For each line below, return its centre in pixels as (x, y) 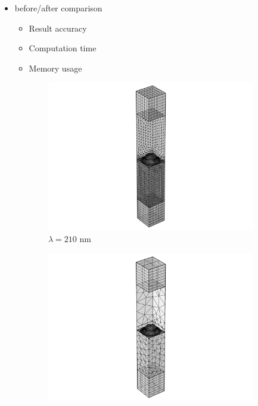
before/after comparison (58, 8)
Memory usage (55, 68)
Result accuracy (58, 28)
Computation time (63, 48)
